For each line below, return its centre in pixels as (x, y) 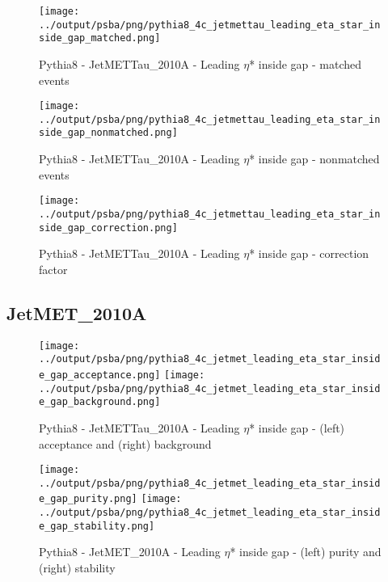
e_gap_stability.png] (97, 526)
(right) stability (77, 568)
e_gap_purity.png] (88, 499)
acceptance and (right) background (125, 443)
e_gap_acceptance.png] (100, 375)
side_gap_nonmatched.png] (108, 133)
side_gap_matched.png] (100, 38)
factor (53, 269)
